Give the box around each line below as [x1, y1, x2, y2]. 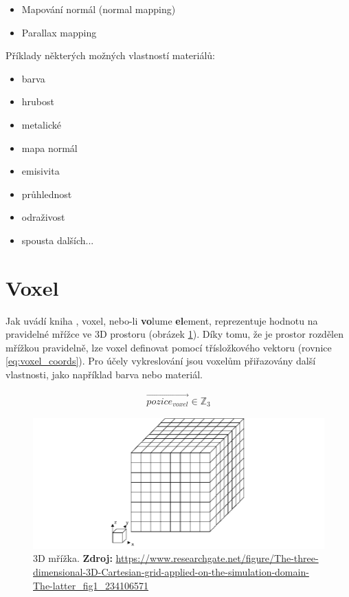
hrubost [21, 94, 54, 109]
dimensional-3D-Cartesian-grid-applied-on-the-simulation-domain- [33, 565, 309, 579]
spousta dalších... [21, 232, 94, 247]
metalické [21, 117, 61, 131]
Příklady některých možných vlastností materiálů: [5, 48, 215, 63]
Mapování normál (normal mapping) [21, 2, 176, 16]
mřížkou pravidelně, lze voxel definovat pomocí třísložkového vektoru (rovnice [5, 340, 332, 354]
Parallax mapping [21, 25, 97, 39]
